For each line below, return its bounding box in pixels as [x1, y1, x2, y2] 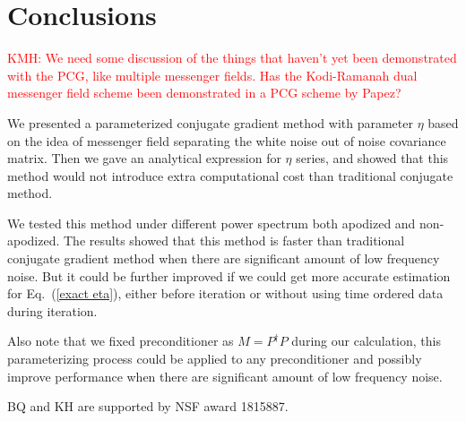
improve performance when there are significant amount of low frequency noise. [7, 366, 443, 385]
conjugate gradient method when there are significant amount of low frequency [7, 249, 440, 268]
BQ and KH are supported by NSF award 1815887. [7, 397, 289, 416]
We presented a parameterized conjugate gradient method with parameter [7, 113, 413, 132]
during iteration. [7, 301, 98, 320]
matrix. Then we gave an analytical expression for [7, 149, 281, 168]
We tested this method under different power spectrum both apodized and [7, 213, 416, 232]
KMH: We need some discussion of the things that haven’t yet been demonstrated [7, 48, 457, 67]
